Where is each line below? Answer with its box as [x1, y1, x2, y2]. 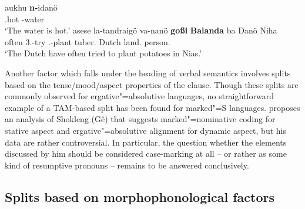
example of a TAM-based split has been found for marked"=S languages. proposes [5, 101, 300, 113]
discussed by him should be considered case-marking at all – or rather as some [5, 147, 287, 160]
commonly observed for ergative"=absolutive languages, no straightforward [5, 90, 274, 102]
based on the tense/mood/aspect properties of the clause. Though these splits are [5, 78, 299, 90]
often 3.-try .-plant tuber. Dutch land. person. [5, 35, 170, 48]
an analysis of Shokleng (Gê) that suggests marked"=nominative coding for [5, 113, 276, 125]
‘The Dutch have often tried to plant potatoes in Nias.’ [5, 47, 202, 59]
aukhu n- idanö [5, 1, 58, 13]
